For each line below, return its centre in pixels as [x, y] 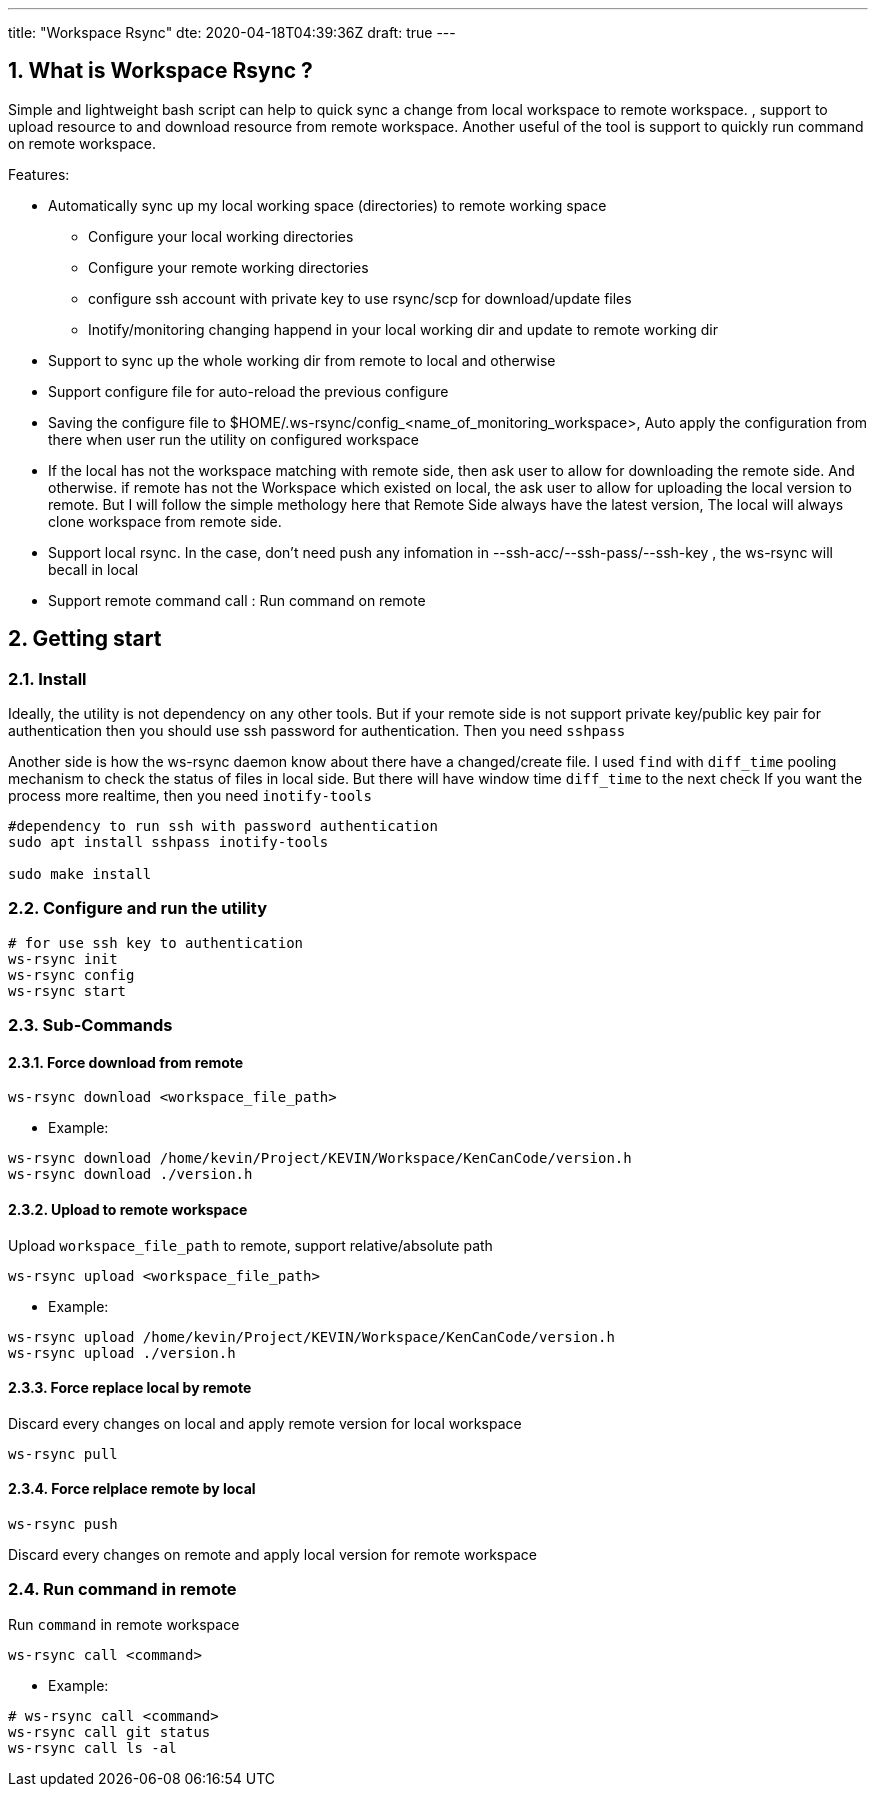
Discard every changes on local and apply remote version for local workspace [265, 1423]
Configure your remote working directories [228, 267]
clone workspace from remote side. [165, 521]
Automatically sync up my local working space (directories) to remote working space [327, 205]
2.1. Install [47, 678]
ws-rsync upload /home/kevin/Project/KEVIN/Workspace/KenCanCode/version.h [311, 1336]
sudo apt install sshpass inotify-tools [168, 842]
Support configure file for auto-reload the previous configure [248, 391]
